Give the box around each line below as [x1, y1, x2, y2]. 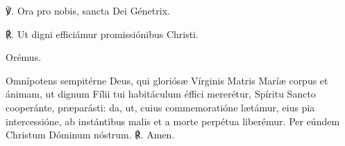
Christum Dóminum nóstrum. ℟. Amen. [6, 127, 175, 142]
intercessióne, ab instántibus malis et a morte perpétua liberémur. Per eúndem [6, 113, 340, 128]
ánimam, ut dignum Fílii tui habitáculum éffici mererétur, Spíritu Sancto [6, 86, 316, 101]
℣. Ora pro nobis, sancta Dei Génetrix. [6, 3, 170, 17]
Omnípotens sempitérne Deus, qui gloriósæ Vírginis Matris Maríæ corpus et [6, 73, 328, 87]
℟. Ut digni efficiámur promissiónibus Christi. [6, 26, 199, 41]
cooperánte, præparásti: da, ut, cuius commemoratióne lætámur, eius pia [6, 100, 315, 114]
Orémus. [6, 50, 42, 64]
